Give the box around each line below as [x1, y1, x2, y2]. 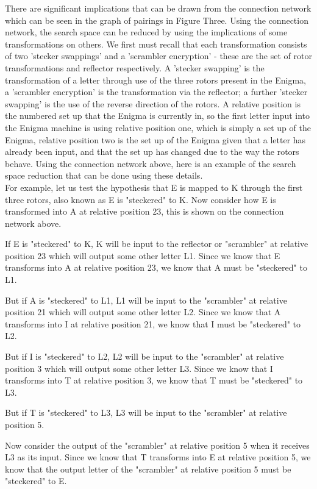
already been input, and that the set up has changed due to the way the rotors [5, 145, 299, 158]
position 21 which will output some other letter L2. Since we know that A [5, 305, 281, 318]
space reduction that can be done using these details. [5, 169, 203, 182]
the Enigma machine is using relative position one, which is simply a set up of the [5, 121, 311, 134]
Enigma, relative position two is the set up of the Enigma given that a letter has [5, 133, 306, 146]
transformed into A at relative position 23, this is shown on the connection [5, 205, 284, 218]
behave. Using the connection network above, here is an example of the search [5, 157, 296, 170]
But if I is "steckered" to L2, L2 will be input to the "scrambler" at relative [5, 350, 284, 363]
